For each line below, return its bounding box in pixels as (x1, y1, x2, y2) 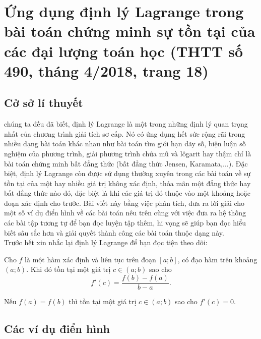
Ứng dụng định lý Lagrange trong (4, 1, 244, 22)
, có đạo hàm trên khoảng (177, 254, 257, 264)
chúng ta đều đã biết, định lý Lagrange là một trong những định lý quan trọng (4, 119, 248, 129)
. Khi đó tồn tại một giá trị (26, 264, 111, 274)
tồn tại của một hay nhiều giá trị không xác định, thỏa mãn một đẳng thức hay (4, 178, 251, 188)
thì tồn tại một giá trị (69, 296, 137, 307)
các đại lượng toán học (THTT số (4, 40, 243, 61)
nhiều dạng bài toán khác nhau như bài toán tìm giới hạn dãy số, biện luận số (4, 138, 246, 149)
